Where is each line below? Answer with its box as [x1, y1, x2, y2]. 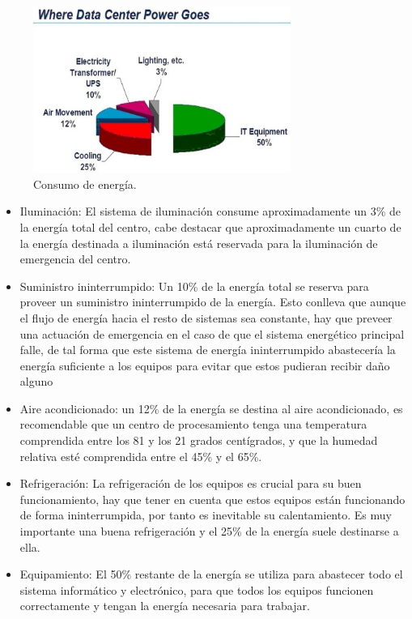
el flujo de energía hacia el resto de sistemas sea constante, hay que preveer [19, 309, 393, 326]
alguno [19, 373, 53, 390]
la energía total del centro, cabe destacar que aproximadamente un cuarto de [19, 218, 401, 235]
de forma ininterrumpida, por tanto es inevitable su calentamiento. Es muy [19, 506, 392, 523]
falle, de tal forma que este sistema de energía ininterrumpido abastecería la [19, 341, 396, 358]
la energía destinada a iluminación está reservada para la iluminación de [19, 234, 378, 251]
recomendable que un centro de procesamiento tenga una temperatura [19, 416, 367, 433]
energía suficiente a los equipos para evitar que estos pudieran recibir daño [19, 356, 390, 374]
